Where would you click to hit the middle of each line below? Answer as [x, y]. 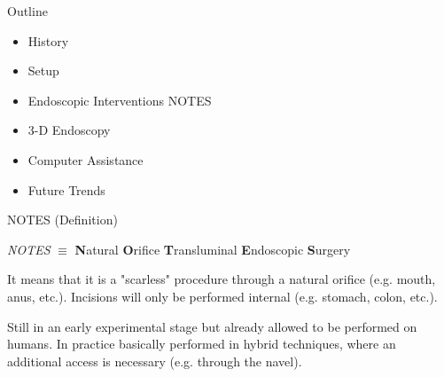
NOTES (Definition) [62, 220]
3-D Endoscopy [69, 130]
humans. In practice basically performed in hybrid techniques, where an [202, 344]
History [48, 40]
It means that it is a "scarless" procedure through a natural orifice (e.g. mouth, [222, 279]
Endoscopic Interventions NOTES [120, 100]
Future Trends [66, 189]
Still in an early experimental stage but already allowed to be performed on [212, 326]
